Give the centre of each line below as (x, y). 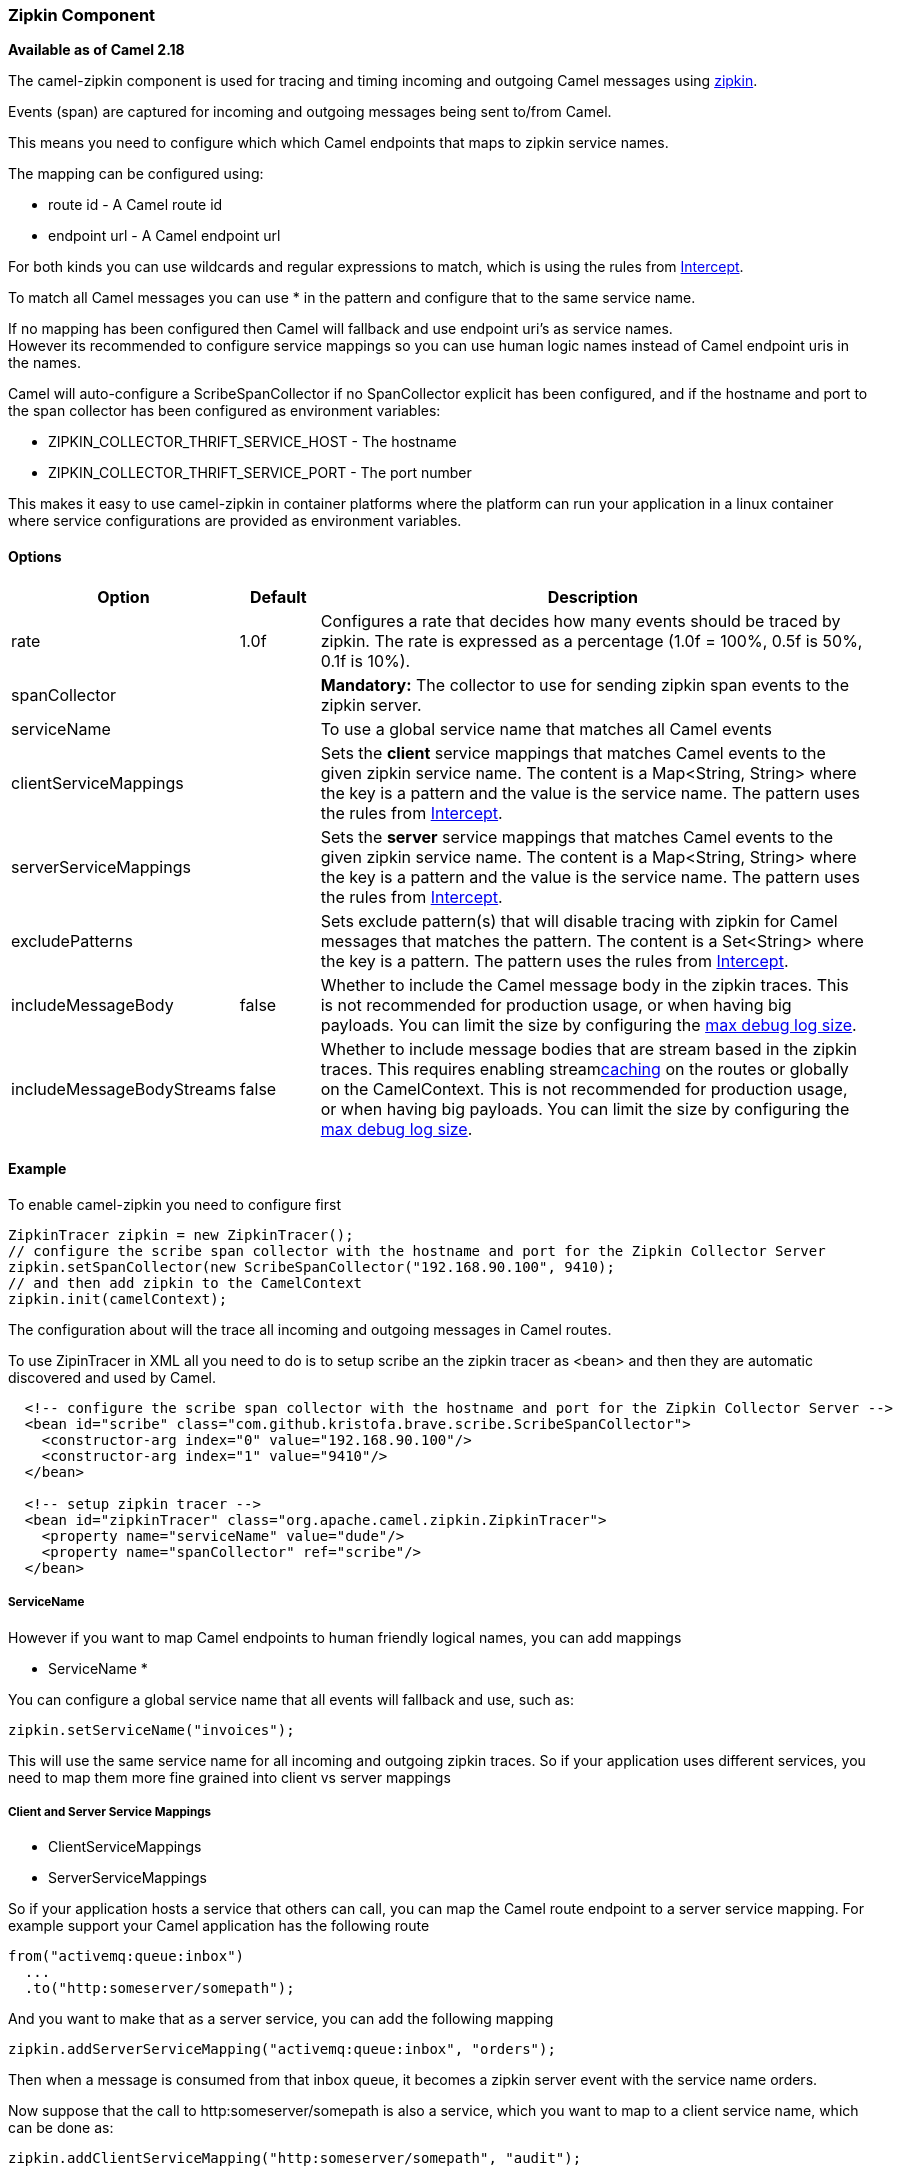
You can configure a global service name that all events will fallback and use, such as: (291, 1699)
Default (278, 596)
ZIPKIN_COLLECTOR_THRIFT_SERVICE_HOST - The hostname (252, 442)
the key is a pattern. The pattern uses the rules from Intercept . (554, 960)
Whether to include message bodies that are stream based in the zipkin (589, 1048)
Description (593, 596)
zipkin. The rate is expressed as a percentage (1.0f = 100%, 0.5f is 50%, (591, 640)
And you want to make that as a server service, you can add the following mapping (281, 2019)
